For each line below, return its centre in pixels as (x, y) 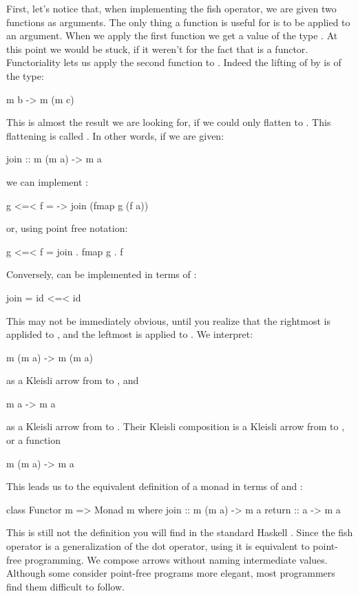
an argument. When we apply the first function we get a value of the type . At (172, 35)
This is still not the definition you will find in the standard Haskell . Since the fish (180, 532)
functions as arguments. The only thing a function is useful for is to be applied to (178, 22)
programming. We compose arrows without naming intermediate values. (176, 559)
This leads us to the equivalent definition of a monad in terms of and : (155, 486)
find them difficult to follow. (65, 586)
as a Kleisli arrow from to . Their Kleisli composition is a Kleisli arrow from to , (176, 426)
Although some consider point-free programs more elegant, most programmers (171, 573)
